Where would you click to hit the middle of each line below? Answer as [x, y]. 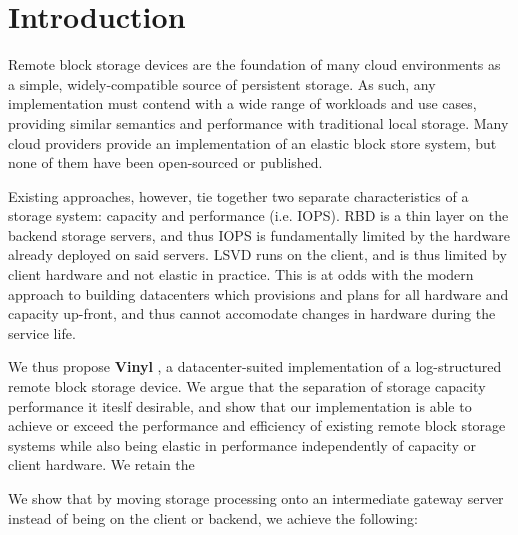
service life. [42, 332]
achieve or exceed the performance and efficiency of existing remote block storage [257, 425]
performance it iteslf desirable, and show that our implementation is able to [240, 405]
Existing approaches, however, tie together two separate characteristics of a [238, 195]
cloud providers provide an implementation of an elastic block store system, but [252, 142]
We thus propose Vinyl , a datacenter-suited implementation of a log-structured [255, 366]
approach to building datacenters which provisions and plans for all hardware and [258, 293]
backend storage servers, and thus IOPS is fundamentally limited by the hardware [259, 234]
